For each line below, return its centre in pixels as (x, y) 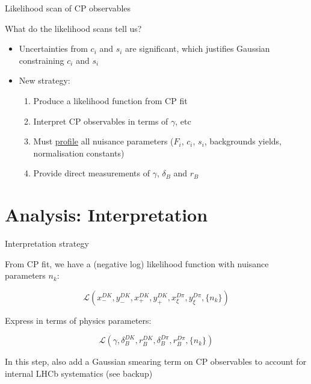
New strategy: (45, 80)
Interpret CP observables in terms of (101, 121)
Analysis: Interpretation (106, 215)
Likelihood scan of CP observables (68, 8)
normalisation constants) (79, 153)
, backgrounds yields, (243, 141)
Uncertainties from (53, 48)
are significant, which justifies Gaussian (198, 48)
